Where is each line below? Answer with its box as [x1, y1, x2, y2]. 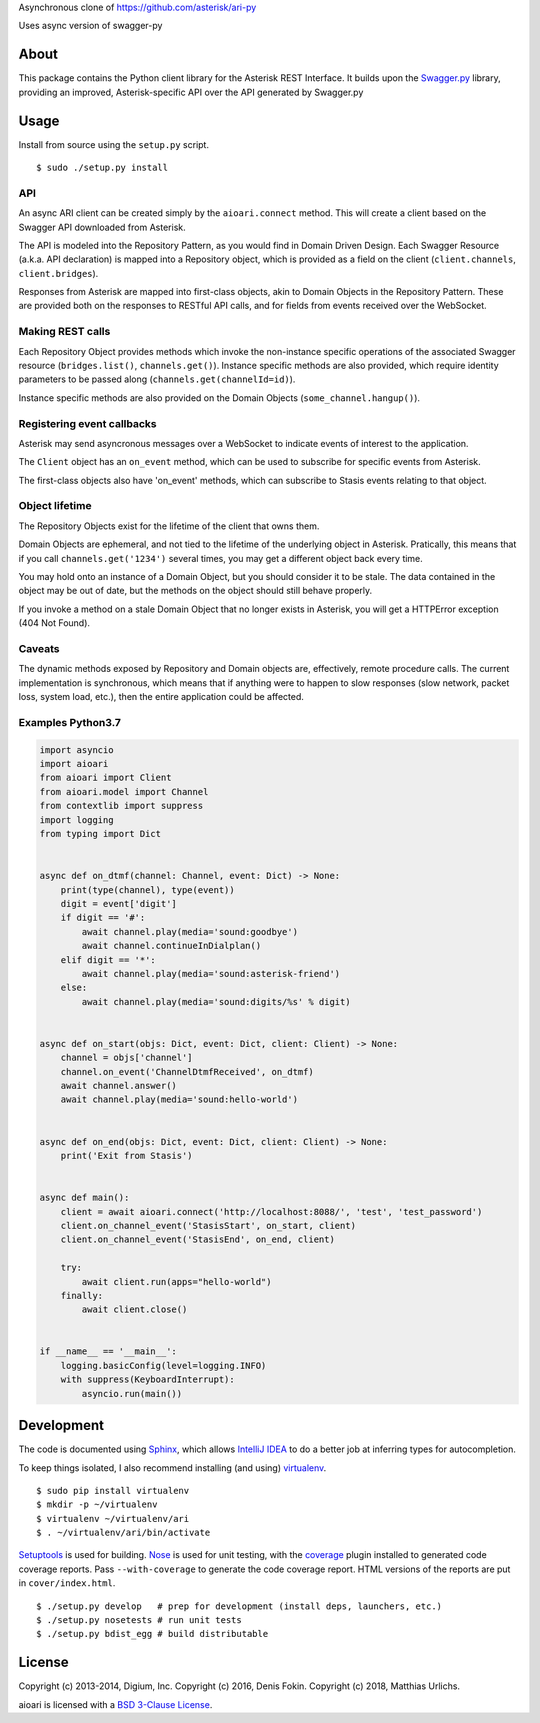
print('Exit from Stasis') [60, 1150, 194, 1161]
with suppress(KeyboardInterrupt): [60, 1374, 235, 1385]
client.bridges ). [18, 267, 99, 279]
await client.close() [81, 1304, 188, 1315]
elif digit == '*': [60, 954, 157, 965]
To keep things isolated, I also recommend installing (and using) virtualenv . [18, 1461, 327, 1474]
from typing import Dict [39, 828, 162, 839]
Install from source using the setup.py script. [18, 138, 210, 150]
